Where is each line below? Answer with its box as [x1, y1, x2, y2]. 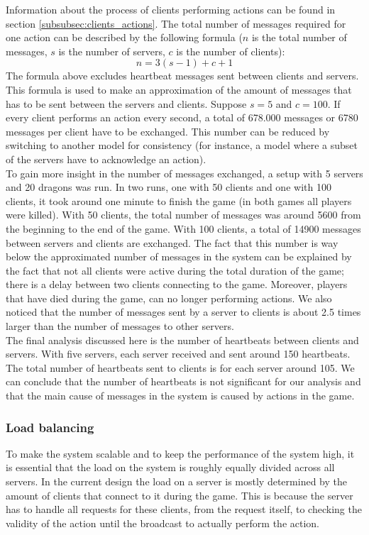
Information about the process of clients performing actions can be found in [6, 2, 336, 16]
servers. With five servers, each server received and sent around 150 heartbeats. [6, 346, 351, 361]
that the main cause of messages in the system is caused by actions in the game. [6, 388, 355, 403]
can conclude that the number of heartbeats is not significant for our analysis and [6, 374, 361, 389]
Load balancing [6, 418, 94, 436]
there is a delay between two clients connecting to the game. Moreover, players [6, 277, 348, 292]
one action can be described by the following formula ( [6, 30, 243, 45]
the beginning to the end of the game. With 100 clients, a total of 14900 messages [6, 221, 361, 236]
